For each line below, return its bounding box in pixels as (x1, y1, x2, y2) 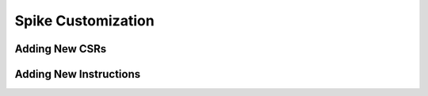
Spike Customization (14, 12, 155, 29)
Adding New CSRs (14, 42, 107, 56)
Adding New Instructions (14, 67, 141, 81)
